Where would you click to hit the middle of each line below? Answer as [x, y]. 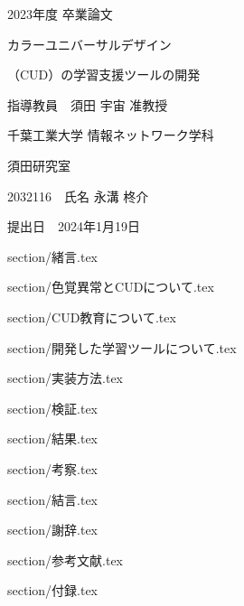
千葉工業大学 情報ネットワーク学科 [111, 135]
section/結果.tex [53, 438]
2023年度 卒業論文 [60, 14]
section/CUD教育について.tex [92, 317]
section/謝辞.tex [53, 530]
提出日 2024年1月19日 [74, 226]
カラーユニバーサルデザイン [89, 44]
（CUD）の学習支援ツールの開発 [104, 75]
